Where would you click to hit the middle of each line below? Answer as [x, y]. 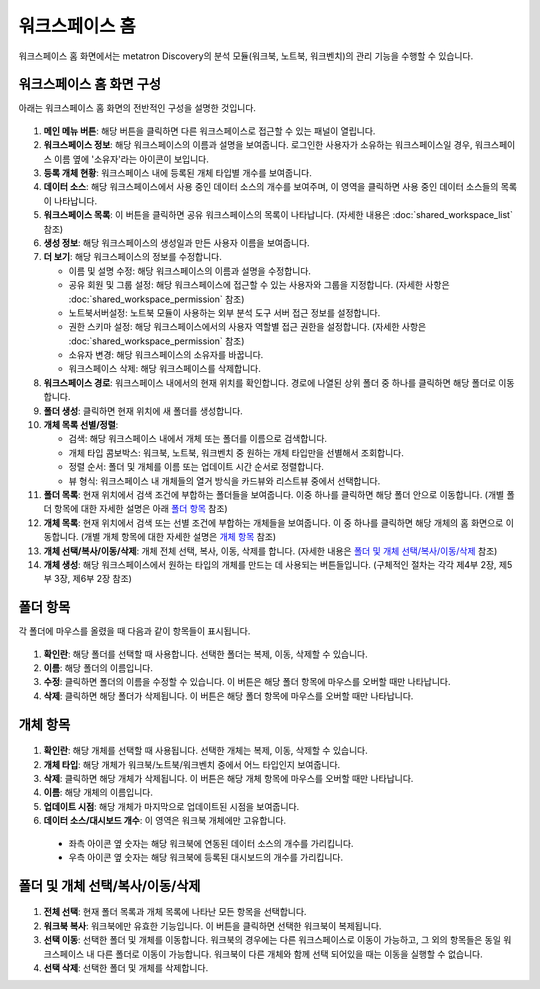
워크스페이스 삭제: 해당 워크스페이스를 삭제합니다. [165, 369]
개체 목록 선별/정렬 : [81, 425]
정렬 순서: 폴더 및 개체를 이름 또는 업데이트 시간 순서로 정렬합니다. [196, 467]
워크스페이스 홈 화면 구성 [90, 84]
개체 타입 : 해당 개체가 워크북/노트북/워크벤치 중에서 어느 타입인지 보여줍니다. [192, 764]
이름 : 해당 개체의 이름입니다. [98, 792]
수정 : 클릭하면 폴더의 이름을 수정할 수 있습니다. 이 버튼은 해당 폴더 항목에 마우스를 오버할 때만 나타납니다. [247, 682]
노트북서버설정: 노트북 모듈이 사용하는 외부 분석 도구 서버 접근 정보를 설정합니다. [224, 312]
